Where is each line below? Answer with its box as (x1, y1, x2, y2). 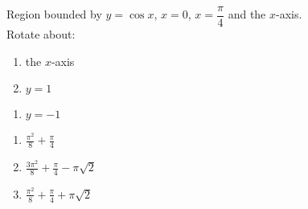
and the (228, 6, 266, 23)
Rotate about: (6, 26, 76, 43)
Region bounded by (6, 6, 102, 23)
